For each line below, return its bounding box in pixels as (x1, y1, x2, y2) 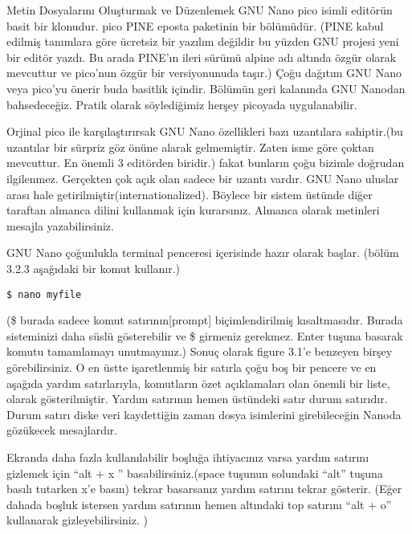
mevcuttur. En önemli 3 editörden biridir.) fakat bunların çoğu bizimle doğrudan (6, 154, 405, 171)
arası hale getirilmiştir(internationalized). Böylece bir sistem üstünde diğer (6, 185, 373, 202)
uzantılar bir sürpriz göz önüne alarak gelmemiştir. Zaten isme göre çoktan (6, 138, 374, 155)
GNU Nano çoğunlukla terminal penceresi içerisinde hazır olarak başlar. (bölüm (6, 244, 399, 261)
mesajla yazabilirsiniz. (6, 217, 114, 234)
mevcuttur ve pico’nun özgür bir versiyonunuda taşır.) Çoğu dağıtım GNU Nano (6, 64, 402, 81)
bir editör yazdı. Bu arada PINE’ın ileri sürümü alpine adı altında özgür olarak (6, 48, 397, 65)
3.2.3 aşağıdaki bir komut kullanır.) (6, 259, 181, 276)
